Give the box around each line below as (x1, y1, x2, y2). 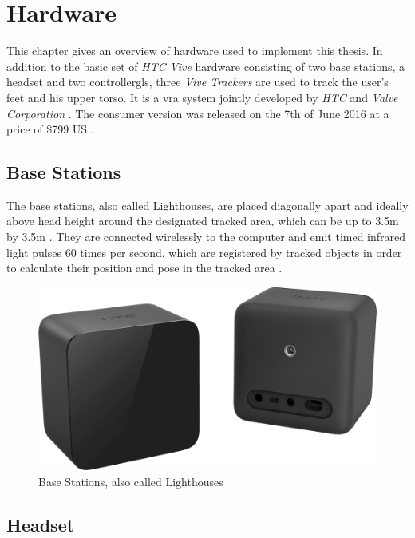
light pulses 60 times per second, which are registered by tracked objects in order (6, 243, 402, 260)
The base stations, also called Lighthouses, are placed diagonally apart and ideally (6, 196, 409, 213)
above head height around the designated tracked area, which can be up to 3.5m (6, 212, 399, 229)
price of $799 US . (6, 121, 94, 137)
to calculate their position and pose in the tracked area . (6, 259, 283, 276)
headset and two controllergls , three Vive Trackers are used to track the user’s (6, 73, 389, 90)
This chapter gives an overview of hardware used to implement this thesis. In (6, 42, 383, 59)
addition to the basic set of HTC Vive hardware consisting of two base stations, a (6, 57, 405, 74)
